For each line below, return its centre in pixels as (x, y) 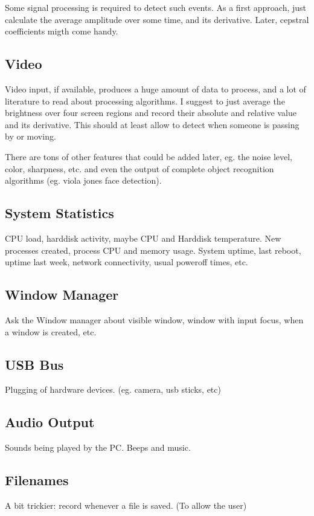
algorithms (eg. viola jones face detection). (83, 180)
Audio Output (50, 422)
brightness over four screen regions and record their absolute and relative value (151, 113)
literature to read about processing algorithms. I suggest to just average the (145, 101)
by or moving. (30, 136)
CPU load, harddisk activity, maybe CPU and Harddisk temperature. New (143, 238)
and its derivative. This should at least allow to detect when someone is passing (152, 124)
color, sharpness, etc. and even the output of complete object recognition (139, 168)
